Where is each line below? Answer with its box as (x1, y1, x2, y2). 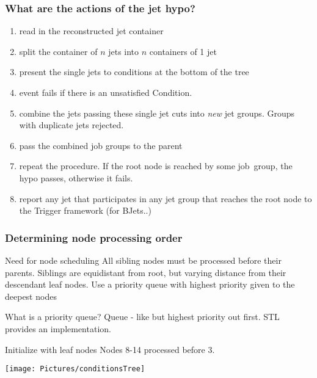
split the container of (19, 45, 98, 57)
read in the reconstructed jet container (19, 24, 164, 37)
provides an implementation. (5, 322, 111, 335)
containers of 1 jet (149, 45, 217, 57)
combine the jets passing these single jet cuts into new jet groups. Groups (19, 106, 295, 119)
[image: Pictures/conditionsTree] (5, 365, 145, 374)
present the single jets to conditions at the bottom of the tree (19, 65, 249, 78)
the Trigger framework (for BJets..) (19, 204, 151, 217)
